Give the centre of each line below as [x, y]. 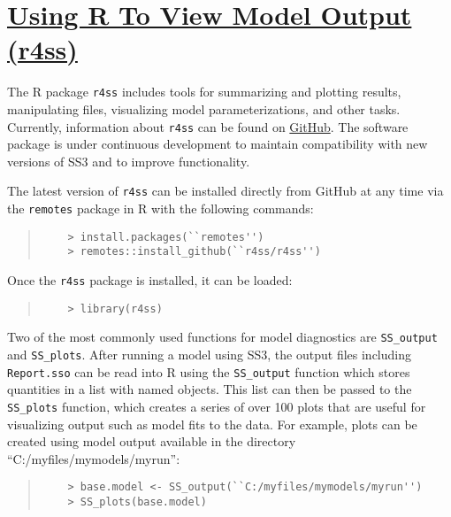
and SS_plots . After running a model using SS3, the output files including [209, 354]
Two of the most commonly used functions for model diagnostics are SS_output [222, 337]
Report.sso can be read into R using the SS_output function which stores [209, 371]
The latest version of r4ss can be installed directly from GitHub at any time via [225, 191]
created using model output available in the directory [152, 441]
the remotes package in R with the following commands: [161, 208]
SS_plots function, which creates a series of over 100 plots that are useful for [217, 406]
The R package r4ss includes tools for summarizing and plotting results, [204, 92]
